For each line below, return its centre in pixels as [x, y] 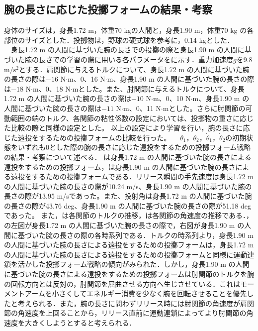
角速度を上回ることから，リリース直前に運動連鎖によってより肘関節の [132, 313]
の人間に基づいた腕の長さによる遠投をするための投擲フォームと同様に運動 [126, 254]
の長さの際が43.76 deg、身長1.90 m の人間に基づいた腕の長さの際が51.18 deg [128, 205]
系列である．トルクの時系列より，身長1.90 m [181, 235]
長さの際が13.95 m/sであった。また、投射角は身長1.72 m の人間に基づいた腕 [128, 196]
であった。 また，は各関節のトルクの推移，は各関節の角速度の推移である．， [129, 215]
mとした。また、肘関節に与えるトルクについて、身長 [158, 88]
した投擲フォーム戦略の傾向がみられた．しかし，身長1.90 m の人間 [140, 264]
